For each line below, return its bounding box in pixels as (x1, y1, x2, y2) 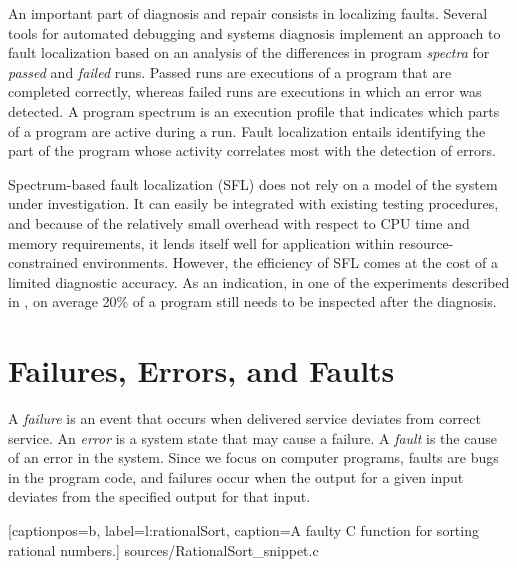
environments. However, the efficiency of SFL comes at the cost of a (82, 252, 498, 273)
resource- (398, 232, 454, 253)
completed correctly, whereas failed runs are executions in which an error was (8, 81, 482, 102)
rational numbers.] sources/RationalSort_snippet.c (8, 539, 319, 560)
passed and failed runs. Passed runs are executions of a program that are (8, 61, 452, 82)
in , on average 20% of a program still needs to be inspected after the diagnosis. (8, 291, 497, 312)
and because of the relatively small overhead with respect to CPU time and (8, 212, 470, 233)
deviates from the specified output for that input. (8, 486, 311, 507)
